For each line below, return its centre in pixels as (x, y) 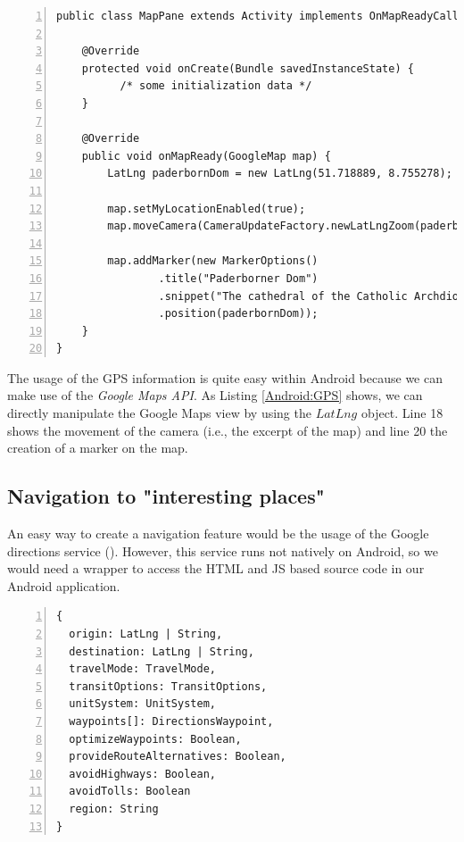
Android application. (64, 585)
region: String (114, 809)
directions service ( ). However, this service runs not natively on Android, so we (223, 550)
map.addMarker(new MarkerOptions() (213, 261)
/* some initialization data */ (216, 86)
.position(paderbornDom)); (238, 314)
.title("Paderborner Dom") (238, 278)
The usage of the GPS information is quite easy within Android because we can (225, 377)
